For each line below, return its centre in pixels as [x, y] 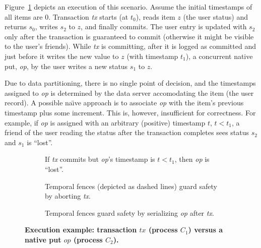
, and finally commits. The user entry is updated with [164, 26]
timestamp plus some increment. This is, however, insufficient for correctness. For [130, 112]
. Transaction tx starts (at [88, 16]
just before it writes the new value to [62, 56]
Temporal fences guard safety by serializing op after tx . [129, 212]
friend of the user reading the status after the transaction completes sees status [127, 132]
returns [16, 26]
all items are [24, 16]
